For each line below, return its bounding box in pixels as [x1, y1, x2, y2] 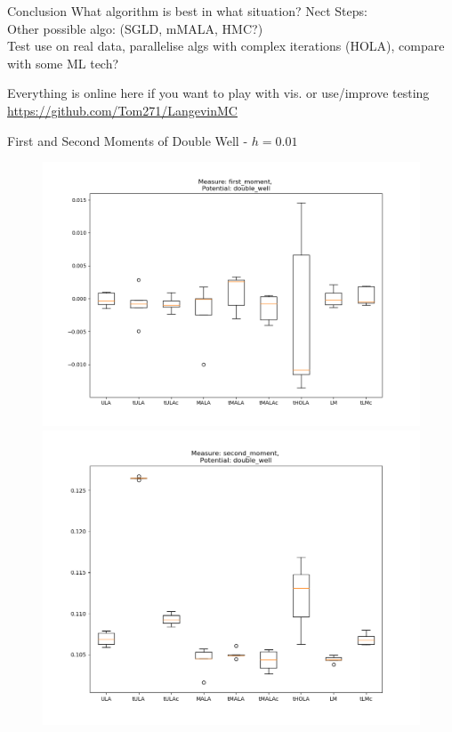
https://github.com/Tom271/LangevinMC [7, 101, 238, 119]
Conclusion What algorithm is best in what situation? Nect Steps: [7, 2, 367, 20]
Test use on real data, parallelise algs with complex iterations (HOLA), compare [7, 36, 445, 55]
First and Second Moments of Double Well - [7, 131, 248, 149]
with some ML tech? [7, 53, 119, 72]
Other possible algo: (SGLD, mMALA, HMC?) [7, 19, 263, 37]
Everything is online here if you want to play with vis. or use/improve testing [7, 84, 430, 102]
